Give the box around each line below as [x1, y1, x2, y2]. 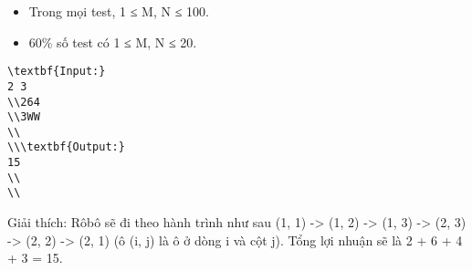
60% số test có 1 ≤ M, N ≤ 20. [28, 32, 197, 51]
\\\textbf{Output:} [7, 141, 125, 154]
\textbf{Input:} [7, 65, 106, 78]
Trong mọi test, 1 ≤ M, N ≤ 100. [28, 2, 209, 20]
